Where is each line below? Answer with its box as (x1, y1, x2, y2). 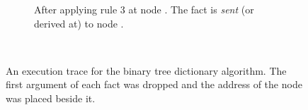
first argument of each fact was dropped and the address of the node (6, 77, 302, 92)
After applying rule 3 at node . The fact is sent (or (34, 2, 254, 16)
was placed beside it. (6, 90, 96, 105)
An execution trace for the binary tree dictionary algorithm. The (6, 63, 287, 78)
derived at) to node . (34, 16, 124, 30)
